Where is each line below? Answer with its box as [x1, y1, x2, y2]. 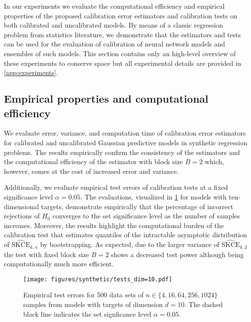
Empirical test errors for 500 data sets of [23, 290, 144, 300]
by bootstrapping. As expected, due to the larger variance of [40, 239, 220, 249]
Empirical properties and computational [4, 91, 208, 106]
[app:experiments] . [4, 67, 58, 77]
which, [205, 156, 224, 167]
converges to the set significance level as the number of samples [52, 211, 240, 221]
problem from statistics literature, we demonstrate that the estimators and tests [4, 29, 241, 39]
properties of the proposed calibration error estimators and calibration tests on [4, 10, 237, 20]
